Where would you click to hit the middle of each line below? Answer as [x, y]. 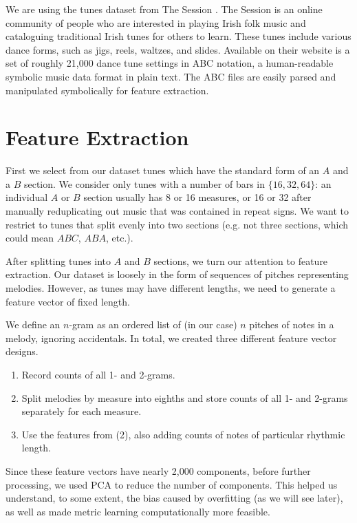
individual [27, 197]
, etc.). [120, 238]
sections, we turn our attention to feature [241, 260]
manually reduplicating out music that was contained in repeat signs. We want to [177, 211]
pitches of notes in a [292, 324]
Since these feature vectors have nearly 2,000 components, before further [158, 470]
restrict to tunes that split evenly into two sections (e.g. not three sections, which [177, 224]
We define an [33, 324]
